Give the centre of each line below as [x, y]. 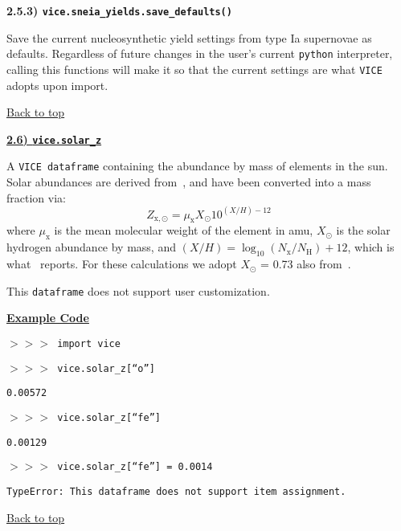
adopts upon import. [57, 85]
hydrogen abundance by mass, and [91, 247]
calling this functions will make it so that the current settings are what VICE [194, 69]
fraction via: [36, 197]
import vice [89, 343]
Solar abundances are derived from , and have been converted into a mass [189, 182]
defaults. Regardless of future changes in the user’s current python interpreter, [200, 53]
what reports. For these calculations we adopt [122, 264]
